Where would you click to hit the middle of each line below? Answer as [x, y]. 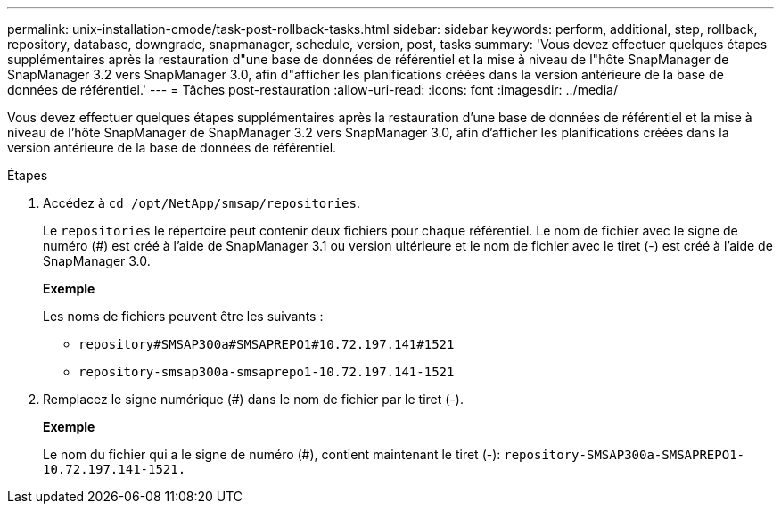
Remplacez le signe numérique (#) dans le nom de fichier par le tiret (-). [253, 399]
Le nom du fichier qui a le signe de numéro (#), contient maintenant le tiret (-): [272, 454]
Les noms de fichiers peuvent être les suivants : [183, 316]
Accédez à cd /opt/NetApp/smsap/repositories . [202, 203]
